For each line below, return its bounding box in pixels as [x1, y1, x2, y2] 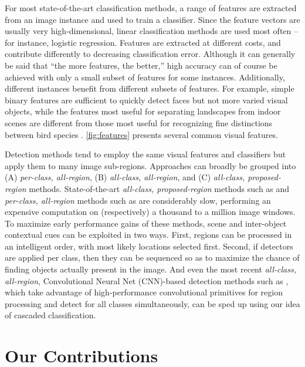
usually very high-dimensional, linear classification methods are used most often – [5, 25, 298, 37]
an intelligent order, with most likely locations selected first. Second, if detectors [5, 240, 293, 252]
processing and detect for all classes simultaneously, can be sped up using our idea [5, 297, 300, 309]
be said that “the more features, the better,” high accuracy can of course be [5, 59, 277, 71]
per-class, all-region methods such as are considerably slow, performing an [5, 194, 271, 206]
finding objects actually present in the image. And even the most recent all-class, [5, 263, 296, 275]
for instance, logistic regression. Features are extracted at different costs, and [5, 36, 281, 48]
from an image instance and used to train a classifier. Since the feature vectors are [5, 13, 300, 25]
